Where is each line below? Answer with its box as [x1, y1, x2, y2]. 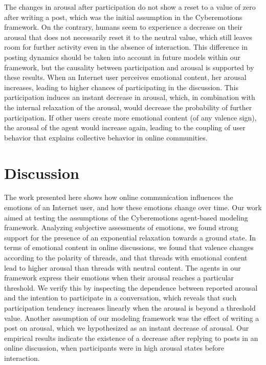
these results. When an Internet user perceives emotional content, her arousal [4, 72, 247, 83]
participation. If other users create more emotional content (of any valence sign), [4, 112, 257, 123]
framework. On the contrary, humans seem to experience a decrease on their [4, 22, 242, 32]
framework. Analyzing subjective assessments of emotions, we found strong [4, 222, 238, 233]
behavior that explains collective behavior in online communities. [4, 132, 208, 143]
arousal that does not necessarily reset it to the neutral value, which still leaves [4, 31, 252, 42]
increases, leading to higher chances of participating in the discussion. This [4, 82, 238, 92]
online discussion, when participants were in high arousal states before [4, 342, 225, 353]
